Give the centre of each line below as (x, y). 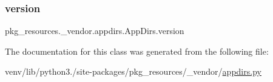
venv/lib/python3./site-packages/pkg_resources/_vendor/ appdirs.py (133, 71)
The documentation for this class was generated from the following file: (137, 51)
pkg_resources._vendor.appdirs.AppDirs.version (95, 31)
